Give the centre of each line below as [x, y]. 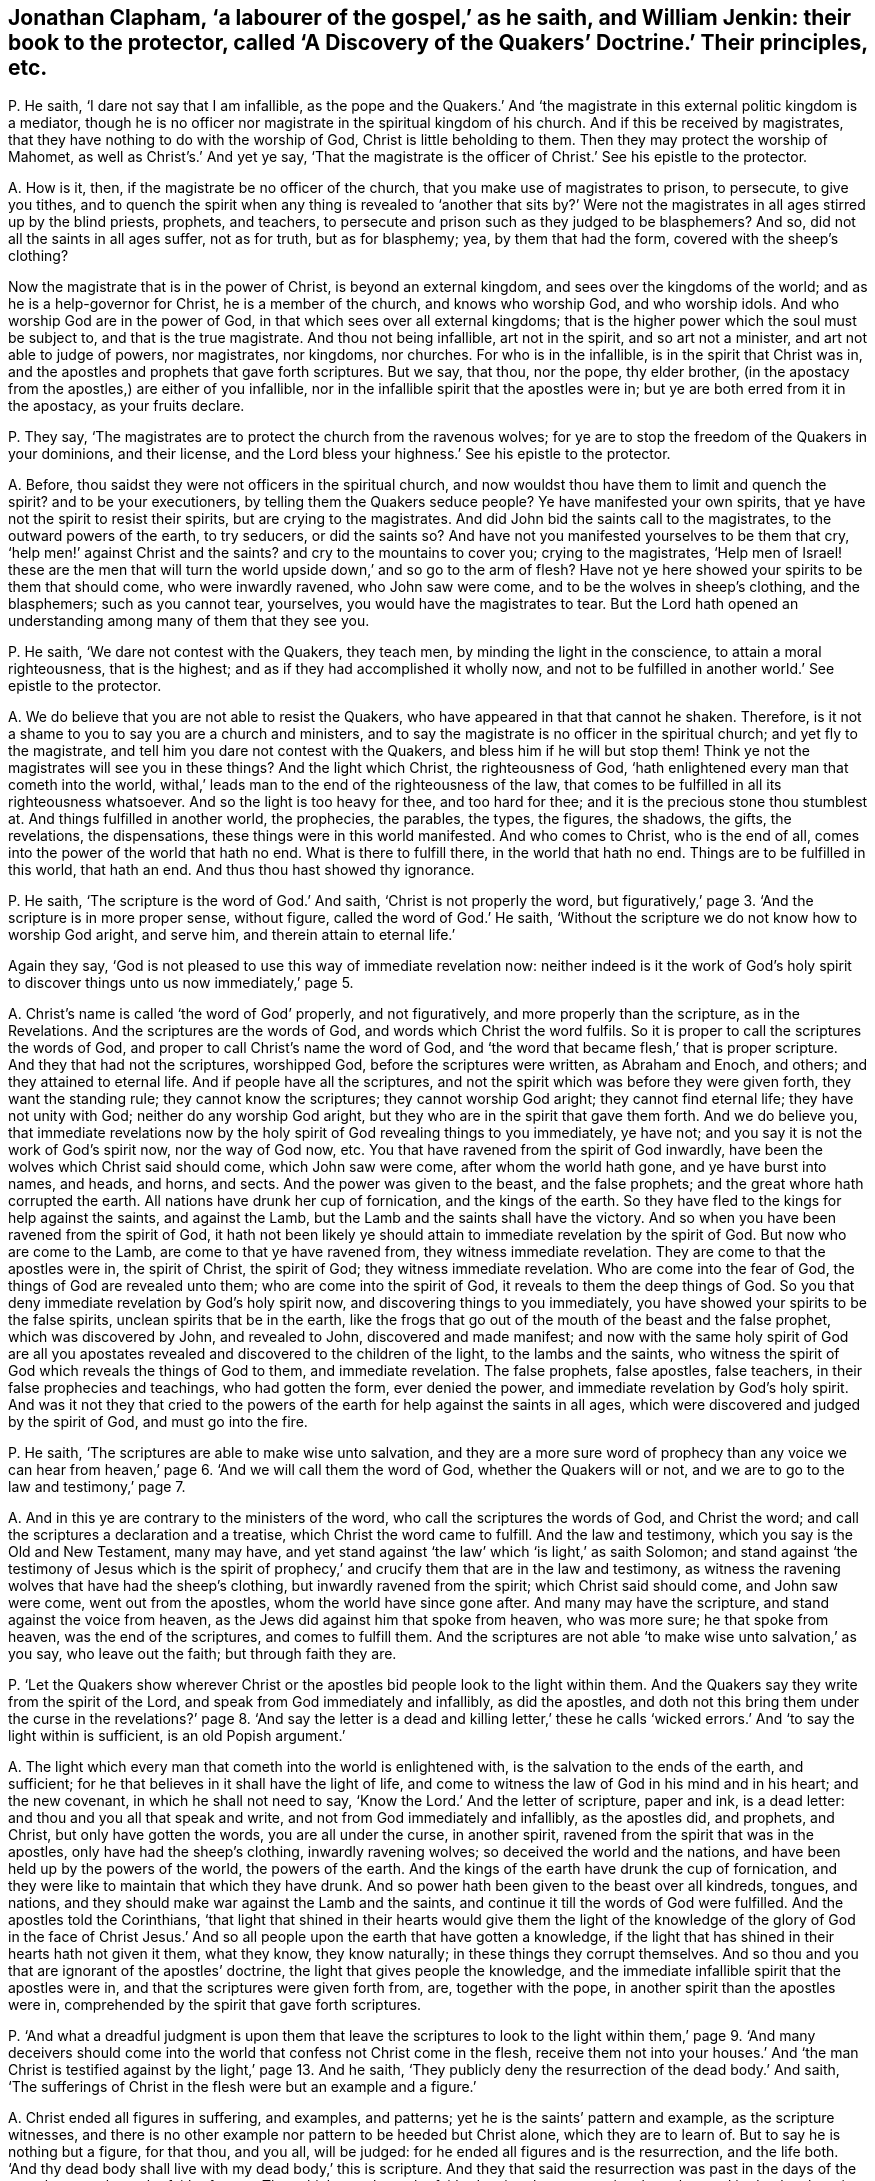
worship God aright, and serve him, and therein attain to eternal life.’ [232, 935]
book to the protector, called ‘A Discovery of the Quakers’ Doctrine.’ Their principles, [438, 42]
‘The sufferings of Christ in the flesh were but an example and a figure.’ [242, 2087]
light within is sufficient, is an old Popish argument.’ [177, 1736]
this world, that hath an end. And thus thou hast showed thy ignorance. [241, 870]
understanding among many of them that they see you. [189, 621]
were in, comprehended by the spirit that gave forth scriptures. [215, 2005]
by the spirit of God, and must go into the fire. [158, 1422]
